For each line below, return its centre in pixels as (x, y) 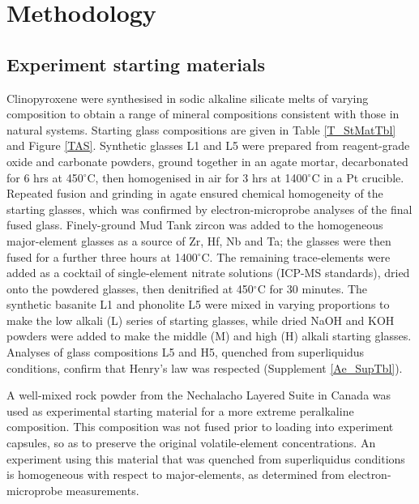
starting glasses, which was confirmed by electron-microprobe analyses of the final (209, 209)
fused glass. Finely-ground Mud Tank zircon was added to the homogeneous (195, 225)
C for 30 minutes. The (312, 288)
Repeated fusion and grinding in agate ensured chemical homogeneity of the (195, 193)
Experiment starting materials (136, 64)
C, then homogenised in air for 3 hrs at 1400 (197, 177)
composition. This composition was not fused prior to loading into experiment (200, 427)
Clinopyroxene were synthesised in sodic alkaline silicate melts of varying (188, 98)
